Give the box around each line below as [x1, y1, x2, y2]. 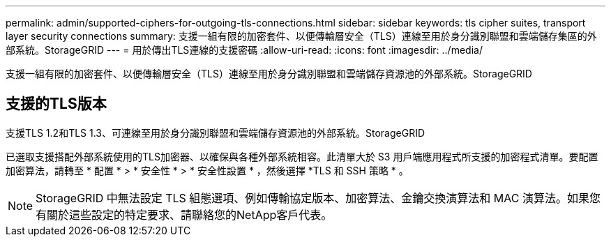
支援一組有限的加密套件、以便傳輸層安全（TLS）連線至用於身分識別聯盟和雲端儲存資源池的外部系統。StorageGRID [6, 68, 532, 80]
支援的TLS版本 [6, 95, 107, 113]
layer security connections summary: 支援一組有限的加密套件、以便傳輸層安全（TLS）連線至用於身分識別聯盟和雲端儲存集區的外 [6, 30, 597, 42]
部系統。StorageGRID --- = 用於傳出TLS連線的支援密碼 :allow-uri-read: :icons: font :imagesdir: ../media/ [6, 44, 483, 56]
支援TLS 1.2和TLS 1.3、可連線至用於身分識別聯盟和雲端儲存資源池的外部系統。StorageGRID [6, 126, 425, 139]
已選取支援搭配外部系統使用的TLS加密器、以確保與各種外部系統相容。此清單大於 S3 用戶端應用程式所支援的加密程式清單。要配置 [6, 150, 598, 162]
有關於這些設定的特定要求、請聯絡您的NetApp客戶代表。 [36, 207, 333, 222]
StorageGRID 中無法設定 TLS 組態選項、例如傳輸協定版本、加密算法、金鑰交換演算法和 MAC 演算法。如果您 [36, 190, 601, 205]
